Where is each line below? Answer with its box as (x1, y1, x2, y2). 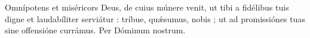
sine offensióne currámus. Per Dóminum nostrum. (5, 24, 186, 36)
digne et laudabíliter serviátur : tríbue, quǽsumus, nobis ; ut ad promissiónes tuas (5, 12, 305, 25)
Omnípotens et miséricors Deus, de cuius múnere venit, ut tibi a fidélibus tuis (5, 1, 289, 13)
